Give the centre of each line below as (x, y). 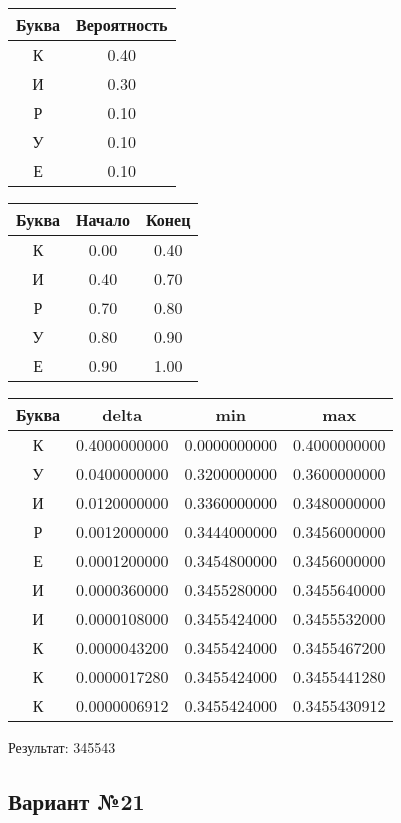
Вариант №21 (76, 800)
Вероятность (122, 24)
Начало (103, 219)
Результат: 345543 (62, 747)
